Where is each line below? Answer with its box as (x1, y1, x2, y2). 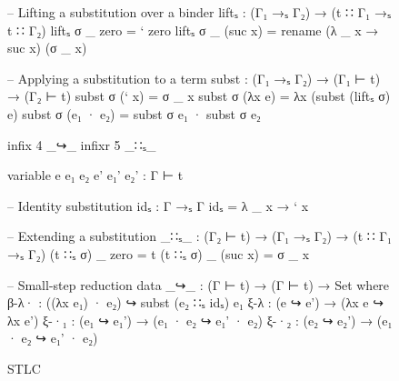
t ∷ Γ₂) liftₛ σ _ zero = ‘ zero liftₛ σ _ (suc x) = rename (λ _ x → (7, 20, 379, 39)
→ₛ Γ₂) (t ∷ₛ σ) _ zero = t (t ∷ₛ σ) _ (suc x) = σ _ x (7, 244, 310, 263)
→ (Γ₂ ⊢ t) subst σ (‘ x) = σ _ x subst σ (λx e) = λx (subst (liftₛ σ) (7, 86, 391, 105)
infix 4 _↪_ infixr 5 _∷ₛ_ (7, 135, 156, 154)
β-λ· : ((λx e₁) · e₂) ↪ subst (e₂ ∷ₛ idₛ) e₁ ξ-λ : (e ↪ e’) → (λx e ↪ (7, 293, 384, 312)
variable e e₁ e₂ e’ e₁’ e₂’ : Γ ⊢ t (7, 165, 184, 185)
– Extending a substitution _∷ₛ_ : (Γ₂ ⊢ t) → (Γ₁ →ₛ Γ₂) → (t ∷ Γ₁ (7, 226, 392, 246)
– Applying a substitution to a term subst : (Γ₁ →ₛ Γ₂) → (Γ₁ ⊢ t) (7, 68, 381, 87)
